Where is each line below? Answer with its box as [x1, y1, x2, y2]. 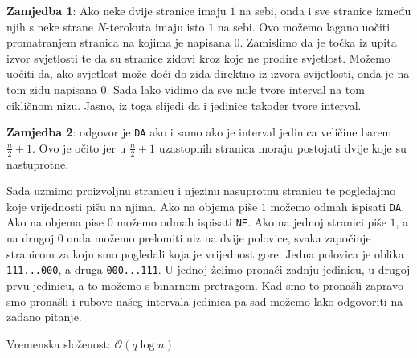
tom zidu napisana [6, 80, 97, 97]
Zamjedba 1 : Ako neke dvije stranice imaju [6, 2, 227, 18]
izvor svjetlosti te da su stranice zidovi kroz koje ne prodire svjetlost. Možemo [6, 49, 390, 66]
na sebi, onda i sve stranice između [239, 2, 411, 18]
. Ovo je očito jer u [32, 139, 126, 156]
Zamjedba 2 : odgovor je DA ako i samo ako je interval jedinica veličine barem [6, 124, 392, 140]
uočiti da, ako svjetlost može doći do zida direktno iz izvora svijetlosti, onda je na [6, 65, 410, 82]
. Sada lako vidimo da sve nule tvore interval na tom [106, 80, 365, 97]
